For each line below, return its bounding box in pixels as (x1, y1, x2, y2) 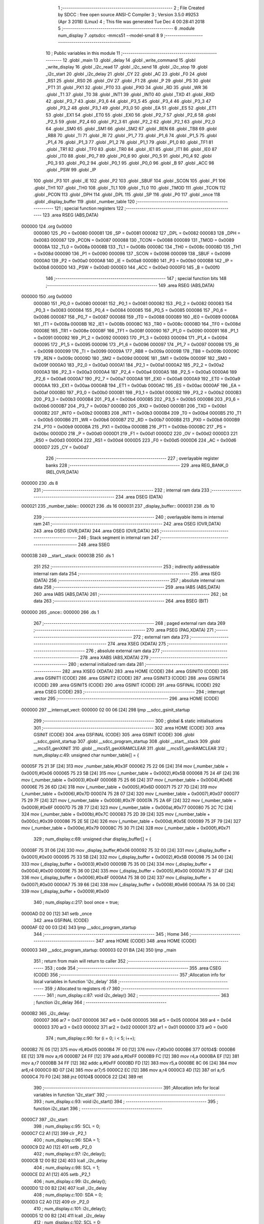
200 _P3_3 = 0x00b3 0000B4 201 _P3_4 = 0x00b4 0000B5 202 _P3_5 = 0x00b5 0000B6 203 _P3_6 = (33, 397, 240, 402)
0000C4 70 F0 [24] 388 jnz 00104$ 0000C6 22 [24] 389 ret (21, 1074, 143, 1080)
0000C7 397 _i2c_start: (21, 1117, 68, 1123)
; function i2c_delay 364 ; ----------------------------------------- (33, 999, 167, 1005)
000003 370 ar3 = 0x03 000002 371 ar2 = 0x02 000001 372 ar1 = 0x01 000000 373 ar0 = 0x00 (33, 1024, 228, 1030)
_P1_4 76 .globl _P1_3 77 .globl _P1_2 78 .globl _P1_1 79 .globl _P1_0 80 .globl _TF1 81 (45, 140, 214, 145)
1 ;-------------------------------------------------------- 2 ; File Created (58, 5, 205, 11)
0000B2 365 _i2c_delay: (21, 1010, 70, 1016)
